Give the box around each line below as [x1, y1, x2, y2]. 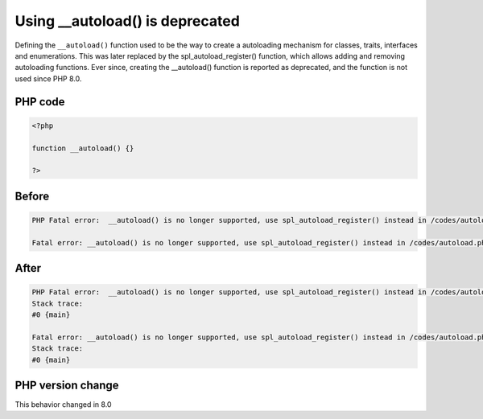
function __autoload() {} [31, 143, 134, 153]
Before [14, 189, 50, 203]
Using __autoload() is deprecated [14, 12, 241, 30]
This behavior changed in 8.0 [14, 400, 112, 409]
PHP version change [14, 379, 120, 392]
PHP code [14, 95, 65, 109]
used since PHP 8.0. [14, 73, 82, 84]
